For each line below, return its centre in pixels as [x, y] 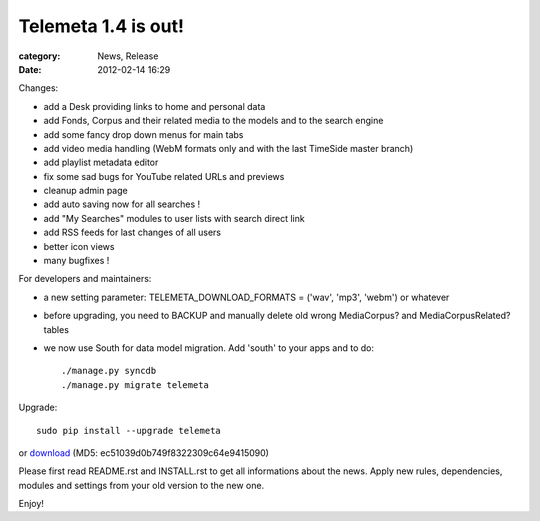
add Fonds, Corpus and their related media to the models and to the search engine [213, 121]
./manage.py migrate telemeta [135, 384]
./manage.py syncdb [109, 371]
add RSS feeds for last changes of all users [132, 232]
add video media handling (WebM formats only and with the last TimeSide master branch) [228, 148]
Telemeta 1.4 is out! [101, 26]
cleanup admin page [86, 191]
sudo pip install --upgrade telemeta [129, 430]
